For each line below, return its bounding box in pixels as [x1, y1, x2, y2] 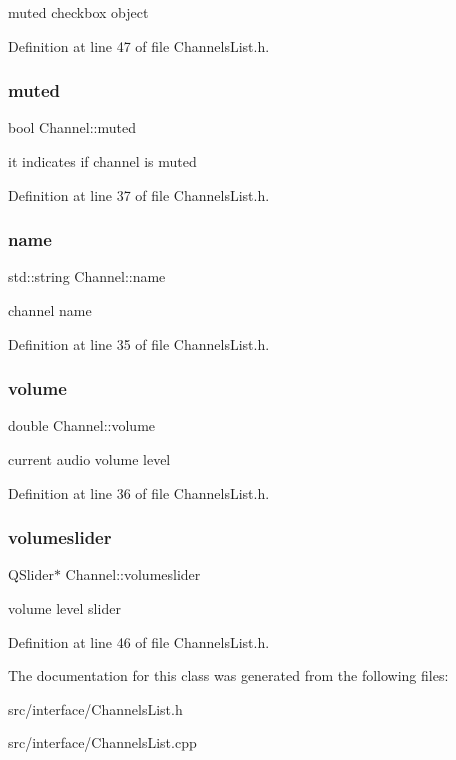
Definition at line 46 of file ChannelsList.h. [8, 631, 270, 652]
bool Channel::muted [8, 117, 136, 138]
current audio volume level [8, 449, 171, 469]
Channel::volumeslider [65, 564, 201, 585]
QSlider [8, 564, 54, 585]
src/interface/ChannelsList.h [8, 698, 183, 719]
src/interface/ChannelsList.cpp [8, 732, 197, 753]
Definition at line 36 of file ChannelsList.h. [8, 482, 270, 503]
